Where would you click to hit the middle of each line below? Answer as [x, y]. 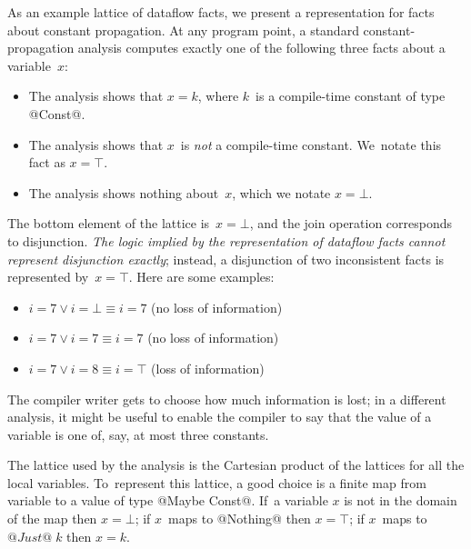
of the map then [52, 519]
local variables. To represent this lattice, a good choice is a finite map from [217, 482]
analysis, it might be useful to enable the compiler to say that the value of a [220, 417]
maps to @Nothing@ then [240, 519]
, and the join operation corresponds [351, 223]
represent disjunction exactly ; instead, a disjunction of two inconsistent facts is [226, 259]
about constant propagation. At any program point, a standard [183, 30]
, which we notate [281, 192]
